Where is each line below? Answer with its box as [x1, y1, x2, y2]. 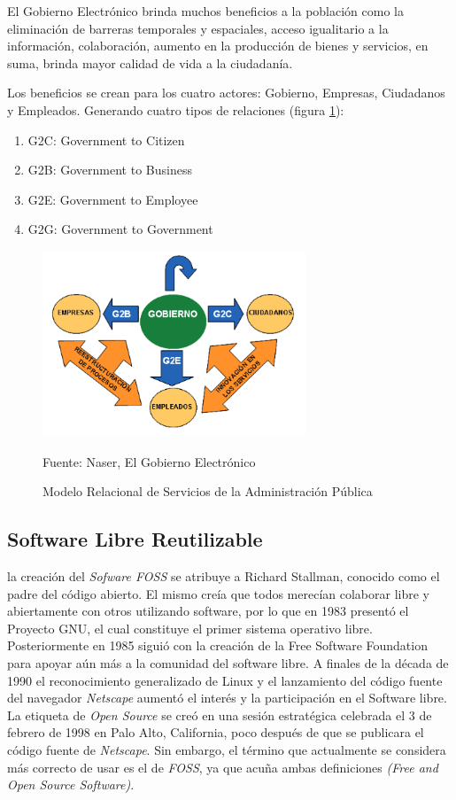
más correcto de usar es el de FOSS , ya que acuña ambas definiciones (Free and [7, 757, 438, 776]
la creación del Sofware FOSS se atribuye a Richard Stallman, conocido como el [7, 567, 440, 586]
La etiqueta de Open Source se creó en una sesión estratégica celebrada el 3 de [7, 705, 432, 724]
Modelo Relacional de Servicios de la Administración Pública [43, 482, 373, 501]
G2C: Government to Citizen [27, 130, 185, 149]
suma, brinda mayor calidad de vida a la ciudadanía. [7, 53, 293, 72]
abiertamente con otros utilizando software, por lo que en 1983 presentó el [7, 602, 409, 620]
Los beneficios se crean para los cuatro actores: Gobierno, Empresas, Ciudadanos [7, 83, 445, 102]
